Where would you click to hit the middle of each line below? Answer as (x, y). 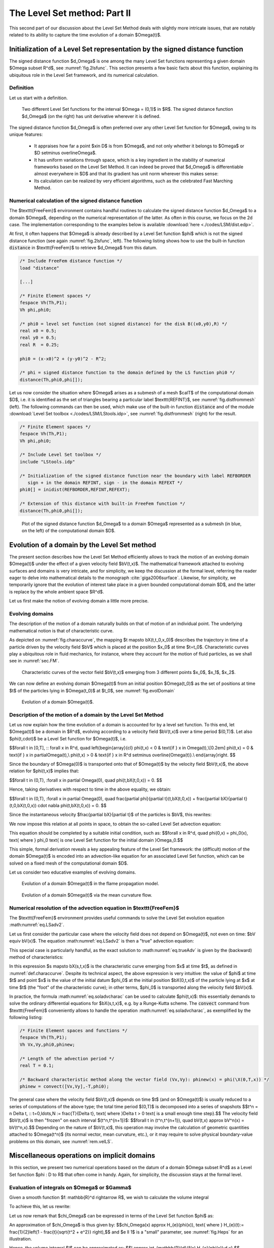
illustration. (21, 1239)
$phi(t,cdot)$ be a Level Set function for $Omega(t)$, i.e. (68, 738)
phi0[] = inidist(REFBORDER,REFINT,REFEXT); (75, 490)
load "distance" (40, 268)
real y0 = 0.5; (38, 338)
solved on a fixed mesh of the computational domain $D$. (69, 863)
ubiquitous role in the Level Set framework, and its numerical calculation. (84, 75)
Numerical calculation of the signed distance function (76, 201)
